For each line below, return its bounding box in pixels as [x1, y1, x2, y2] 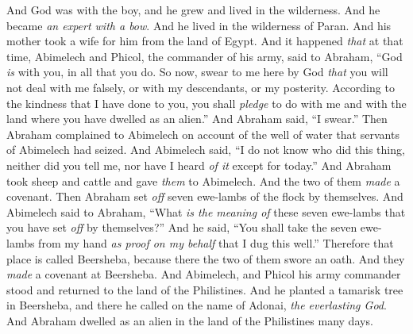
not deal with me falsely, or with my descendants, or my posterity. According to [6, 79, 395, 95]
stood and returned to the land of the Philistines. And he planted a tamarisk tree [6, 281, 403, 298]
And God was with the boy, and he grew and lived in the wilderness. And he [6, 2, 380, 17]
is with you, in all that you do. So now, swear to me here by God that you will [6, 63, 388, 80]
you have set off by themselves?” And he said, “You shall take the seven [6, 219, 357, 236]
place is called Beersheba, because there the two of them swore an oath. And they [6, 250, 405, 267]
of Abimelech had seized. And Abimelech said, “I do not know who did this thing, [6, 141, 405, 158]
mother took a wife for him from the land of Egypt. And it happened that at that [6, 33, 403, 49]
